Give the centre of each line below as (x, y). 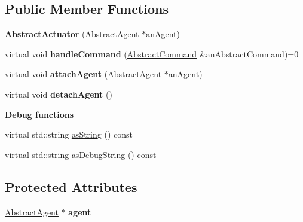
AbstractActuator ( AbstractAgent (72, 34)
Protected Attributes (71, 186)
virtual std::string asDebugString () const (81, 154)
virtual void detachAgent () (59, 94)
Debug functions (39, 114)
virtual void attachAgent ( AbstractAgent (83, 74)
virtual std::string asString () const (69, 134)
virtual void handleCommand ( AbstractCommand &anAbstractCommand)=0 (152, 54)
